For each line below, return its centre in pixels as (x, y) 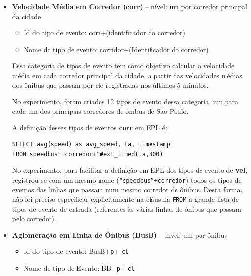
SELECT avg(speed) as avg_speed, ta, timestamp (91, 144)
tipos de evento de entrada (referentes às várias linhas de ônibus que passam (126, 208)
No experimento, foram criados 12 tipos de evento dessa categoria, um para (125, 101)
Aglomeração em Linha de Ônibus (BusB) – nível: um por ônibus (119, 235)
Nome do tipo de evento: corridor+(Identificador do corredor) (116, 49)
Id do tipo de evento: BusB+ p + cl (76, 251)
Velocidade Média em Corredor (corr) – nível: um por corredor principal (129, 6)
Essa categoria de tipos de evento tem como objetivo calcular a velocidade (123, 66)
